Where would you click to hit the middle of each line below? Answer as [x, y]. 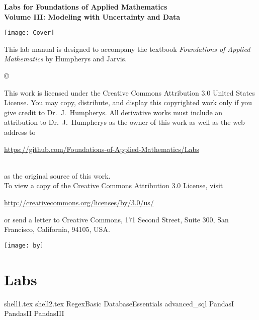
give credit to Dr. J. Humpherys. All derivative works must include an [113, 112]
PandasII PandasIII [34, 313]
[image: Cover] [29, 33]
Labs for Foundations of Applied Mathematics [86, 7]
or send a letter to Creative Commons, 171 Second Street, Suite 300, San [116, 219]
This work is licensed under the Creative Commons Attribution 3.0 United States [129, 92]
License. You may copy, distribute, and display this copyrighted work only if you [128, 102]
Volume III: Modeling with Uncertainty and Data [92, 16]
